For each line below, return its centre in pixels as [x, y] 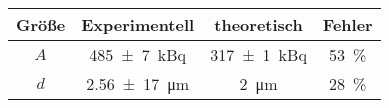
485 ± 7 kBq [138, 54]
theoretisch [258, 24]
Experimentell [138, 24]
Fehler [347, 24]
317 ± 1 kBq [258, 54]
